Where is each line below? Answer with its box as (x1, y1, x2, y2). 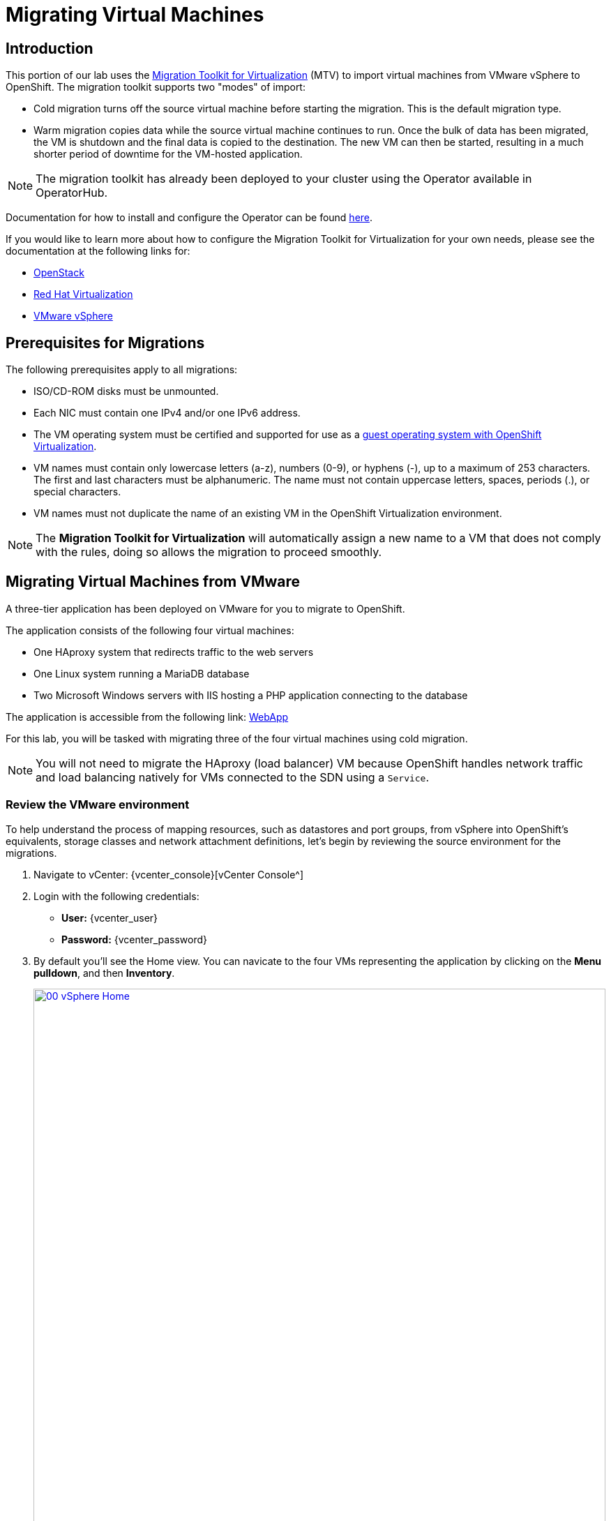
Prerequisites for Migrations (6, 334, 205, 352)
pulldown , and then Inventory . (33, 966, 175, 979)
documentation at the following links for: (6, 245, 190, 257)
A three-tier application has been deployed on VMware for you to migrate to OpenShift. (6, 602, 405, 615)
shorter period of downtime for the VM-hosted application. (33, 148, 303, 160)
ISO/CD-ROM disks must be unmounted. (33, 385, 219, 398)
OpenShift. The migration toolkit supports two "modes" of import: (6, 81, 305, 93)
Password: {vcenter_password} (61, 933, 208, 945)
